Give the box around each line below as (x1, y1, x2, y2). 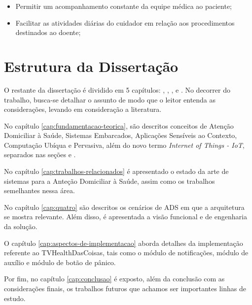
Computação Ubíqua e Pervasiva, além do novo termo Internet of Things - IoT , (4, 139, 245, 150)
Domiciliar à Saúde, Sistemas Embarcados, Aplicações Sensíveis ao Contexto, (4, 130, 237, 140)
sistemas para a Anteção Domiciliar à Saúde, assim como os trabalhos (4, 175, 215, 186)
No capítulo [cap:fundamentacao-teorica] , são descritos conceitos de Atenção (4, 120, 234, 131)
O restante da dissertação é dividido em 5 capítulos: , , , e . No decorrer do (4, 84, 230, 95)
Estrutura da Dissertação (4, 56, 179, 76)
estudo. (4, 293, 26, 303)
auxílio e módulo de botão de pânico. (4, 257, 116, 267)
